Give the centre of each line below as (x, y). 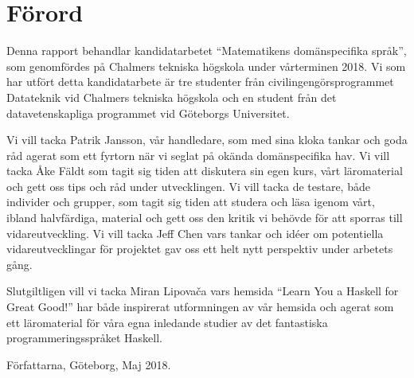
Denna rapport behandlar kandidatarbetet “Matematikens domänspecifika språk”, (207, 51)
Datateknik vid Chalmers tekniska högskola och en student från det (172, 97)
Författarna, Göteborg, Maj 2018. (89, 364)
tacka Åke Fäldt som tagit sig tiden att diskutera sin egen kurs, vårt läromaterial (205, 171)
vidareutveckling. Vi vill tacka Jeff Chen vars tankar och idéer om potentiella (195, 233)
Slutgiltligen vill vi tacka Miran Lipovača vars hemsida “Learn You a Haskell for (203, 291)
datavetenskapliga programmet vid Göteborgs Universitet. (148, 113)
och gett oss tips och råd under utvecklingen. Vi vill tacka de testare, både (188, 186)
